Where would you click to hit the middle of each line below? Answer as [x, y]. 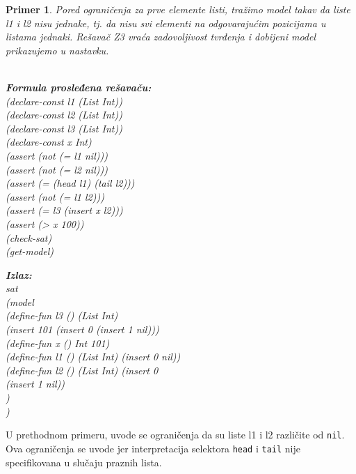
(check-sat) [29, 237]
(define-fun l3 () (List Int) [62, 315]
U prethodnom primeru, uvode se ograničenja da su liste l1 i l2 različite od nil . [175, 435]
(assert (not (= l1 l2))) [55, 196]
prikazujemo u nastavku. [57, 50]
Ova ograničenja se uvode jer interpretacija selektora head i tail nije [153, 448]
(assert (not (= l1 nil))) [57, 155]
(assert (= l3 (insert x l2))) [64, 210]
